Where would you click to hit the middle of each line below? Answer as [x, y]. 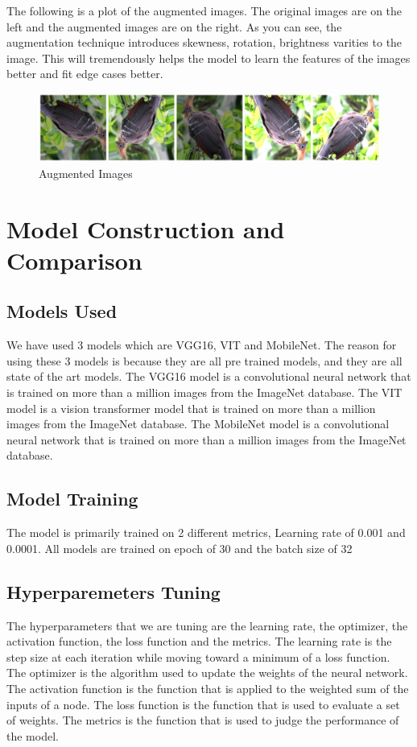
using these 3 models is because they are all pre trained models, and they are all [204, 360]
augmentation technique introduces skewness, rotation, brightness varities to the [204, 42]
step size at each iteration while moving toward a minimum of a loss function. [198, 656]
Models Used [62, 311]
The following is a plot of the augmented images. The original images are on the [204, 10]
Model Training [72, 499]
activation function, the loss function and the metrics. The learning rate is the [199, 641]
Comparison [74, 260]
